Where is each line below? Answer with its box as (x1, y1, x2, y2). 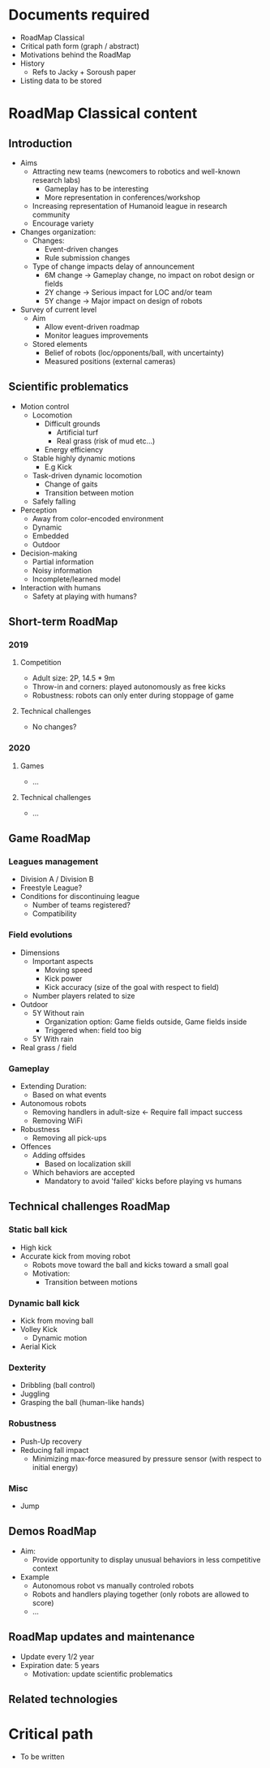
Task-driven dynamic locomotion (32, 470, 143, 480)
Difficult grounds (44, 418, 101, 428)
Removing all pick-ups (32, 1133, 107, 1143)
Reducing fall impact (19, 1445, 89, 1455)
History (19, 58, 45, 68)
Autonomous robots (19, 1099, 87, 1109)
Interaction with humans (19, 582, 101, 592)
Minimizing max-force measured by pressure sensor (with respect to (32, 1454, 262, 1463)
